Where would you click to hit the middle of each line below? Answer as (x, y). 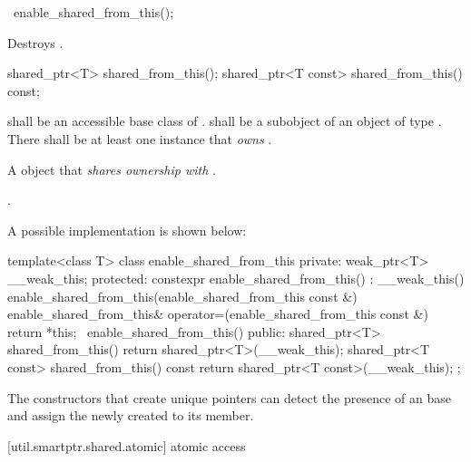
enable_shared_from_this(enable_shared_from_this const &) (182, 296)
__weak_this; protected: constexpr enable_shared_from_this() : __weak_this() (236, 278)
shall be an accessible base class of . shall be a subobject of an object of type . (225, 121)
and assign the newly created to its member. (131, 415)
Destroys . (35, 42)
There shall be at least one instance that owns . (140, 138)
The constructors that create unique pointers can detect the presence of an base (229, 397)
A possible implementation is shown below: (127, 230)
